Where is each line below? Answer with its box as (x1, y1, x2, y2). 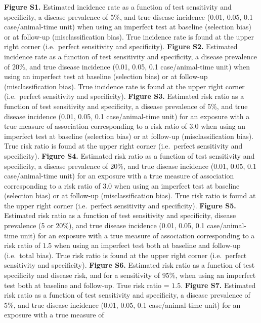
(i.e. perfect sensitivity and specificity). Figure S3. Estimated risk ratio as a (4, 91, 244, 101)
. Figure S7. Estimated (181, 279, 256, 290)
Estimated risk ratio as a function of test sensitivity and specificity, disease (4, 210, 236, 221)
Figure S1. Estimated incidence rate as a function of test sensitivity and (4, 2, 232, 12)
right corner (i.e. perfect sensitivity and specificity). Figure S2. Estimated (4, 41, 238, 52)
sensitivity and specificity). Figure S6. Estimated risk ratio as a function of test (4, 260, 255, 270)
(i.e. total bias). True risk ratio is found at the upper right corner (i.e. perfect (4, 249, 247, 260)
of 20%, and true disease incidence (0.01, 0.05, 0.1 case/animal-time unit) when (4, 61, 250, 71)
